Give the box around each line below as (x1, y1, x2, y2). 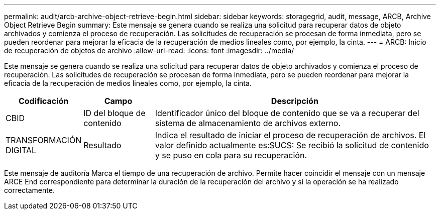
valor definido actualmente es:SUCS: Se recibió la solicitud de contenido (155, 140, 429, 150)
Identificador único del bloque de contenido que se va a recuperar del (155, 108, 419, 118)
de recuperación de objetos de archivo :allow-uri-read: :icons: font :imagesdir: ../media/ (4, 46, 294, 55)
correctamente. (4, 186, 55, 194)
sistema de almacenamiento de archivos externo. (155, 118, 341, 128)
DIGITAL (6, 145, 37, 155)
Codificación (18, 96, 69, 106)
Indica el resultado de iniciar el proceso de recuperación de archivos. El (155, 130, 426, 140)
